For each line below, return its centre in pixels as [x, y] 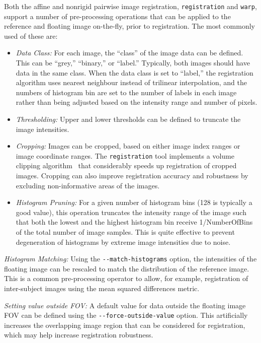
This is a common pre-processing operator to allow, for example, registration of [126, 278]
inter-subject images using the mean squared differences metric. [102, 288]
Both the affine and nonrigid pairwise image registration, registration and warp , [130, 6]
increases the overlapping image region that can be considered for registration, [125, 325]
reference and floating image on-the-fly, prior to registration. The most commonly [129, 26]
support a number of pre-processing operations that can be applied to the [117, 16]
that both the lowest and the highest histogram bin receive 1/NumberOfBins [134, 222]
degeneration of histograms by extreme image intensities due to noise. [123, 242]
